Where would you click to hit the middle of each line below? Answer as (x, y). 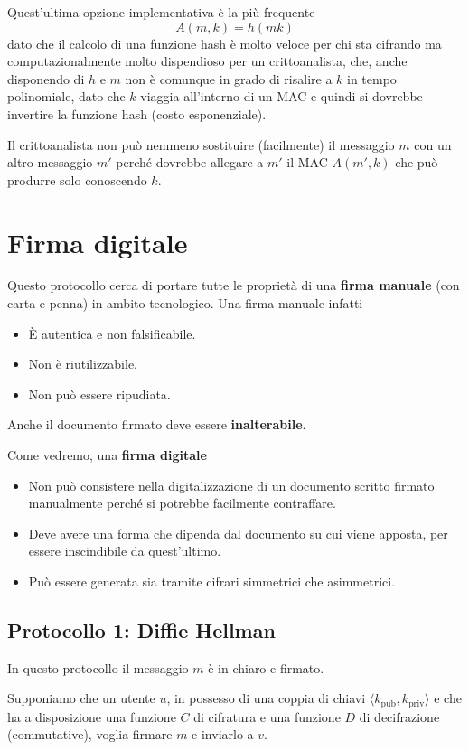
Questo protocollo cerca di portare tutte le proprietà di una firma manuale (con (234, 285)
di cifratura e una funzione (267, 716)
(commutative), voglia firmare (90, 734)
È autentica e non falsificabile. (112, 333)
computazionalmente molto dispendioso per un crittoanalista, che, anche (207, 61)
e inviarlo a (223, 734)
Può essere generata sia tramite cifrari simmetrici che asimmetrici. (212, 581)
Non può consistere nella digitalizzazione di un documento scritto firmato (231, 485)
